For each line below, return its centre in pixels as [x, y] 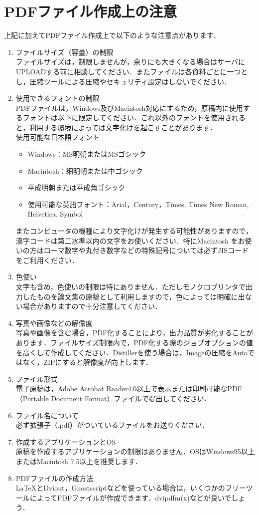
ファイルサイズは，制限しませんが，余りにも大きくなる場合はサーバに [130, 62]
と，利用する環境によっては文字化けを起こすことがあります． [116, 127]
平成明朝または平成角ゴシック [76, 187]
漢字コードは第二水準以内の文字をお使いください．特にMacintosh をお [130, 240]
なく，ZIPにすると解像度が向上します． [88, 362]
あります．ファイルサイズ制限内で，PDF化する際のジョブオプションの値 [134, 342]
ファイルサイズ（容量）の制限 [65, 52]
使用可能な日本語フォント [58, 137]
